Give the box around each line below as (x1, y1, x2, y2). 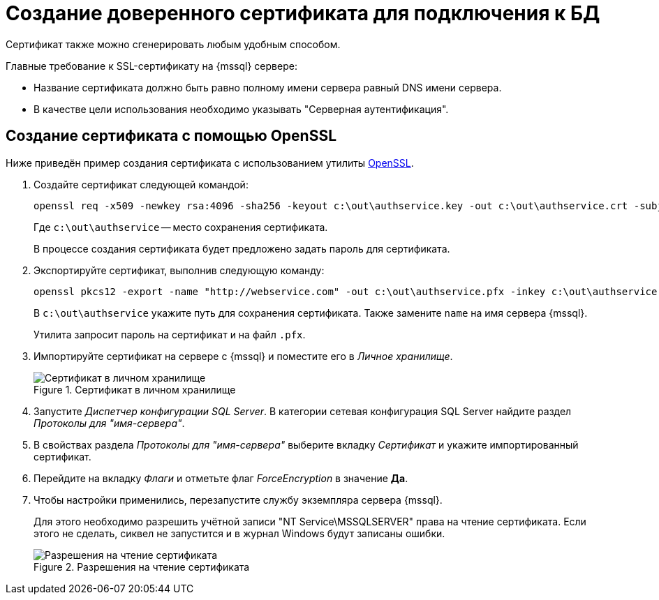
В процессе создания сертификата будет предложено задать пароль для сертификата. (34, 242, 450, 255)
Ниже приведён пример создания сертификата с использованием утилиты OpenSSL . (6, 156, 414, 169)
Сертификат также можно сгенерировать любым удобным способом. (6, 38, 341, 50)
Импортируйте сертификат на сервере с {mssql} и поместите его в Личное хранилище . (34, 350, 453, 362)
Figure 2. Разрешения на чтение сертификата (34, 560, 250, 573)
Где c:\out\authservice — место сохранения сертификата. (34, 220, 328, 233)
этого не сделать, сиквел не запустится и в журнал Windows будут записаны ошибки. (34, 527, 445, 539)
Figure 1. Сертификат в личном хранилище (34, 383, 236, 396)
